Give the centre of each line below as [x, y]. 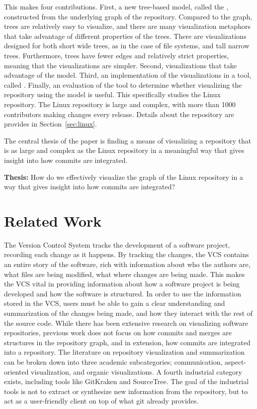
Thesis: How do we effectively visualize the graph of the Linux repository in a [124, 177]
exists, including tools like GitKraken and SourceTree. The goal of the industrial [127, 381]
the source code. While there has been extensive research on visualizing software [126, 323]
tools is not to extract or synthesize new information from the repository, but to [126, 391]
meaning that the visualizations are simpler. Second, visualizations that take [120, 65]
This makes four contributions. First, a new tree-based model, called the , [116, 6]
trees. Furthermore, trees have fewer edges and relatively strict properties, [117, 55]
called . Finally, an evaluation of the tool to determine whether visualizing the [123, 84]
